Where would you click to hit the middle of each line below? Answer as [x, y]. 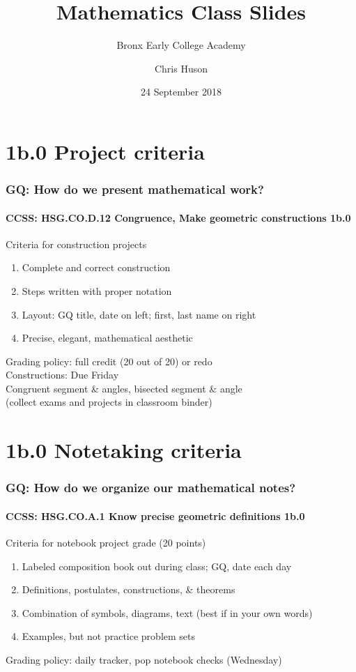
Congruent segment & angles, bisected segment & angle [124, 388]
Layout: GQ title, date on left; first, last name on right [139, 314]
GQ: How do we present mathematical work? [135, 189]
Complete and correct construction [96, 267]
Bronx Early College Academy [181, 45]
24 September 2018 [181, 92]
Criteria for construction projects [76, 244]
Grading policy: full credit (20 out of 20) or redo [109, 361]
